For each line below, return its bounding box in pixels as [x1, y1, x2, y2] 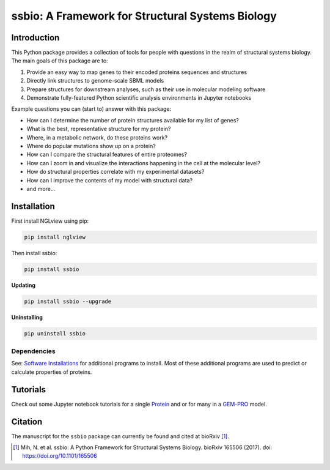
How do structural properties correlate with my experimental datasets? [26, 168, 205, 176]
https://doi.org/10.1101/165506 [22, 452, 97, 460]
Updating [11, 282, 36, 289]
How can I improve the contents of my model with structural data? [26, 176, 193, 184]
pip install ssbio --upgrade [24, 297, 112, 305]
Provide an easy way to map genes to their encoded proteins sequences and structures [26, 68, 248, 76]
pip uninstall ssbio [24, 330, 86, 337]
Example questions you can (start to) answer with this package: [11, 105, 171, 113]
